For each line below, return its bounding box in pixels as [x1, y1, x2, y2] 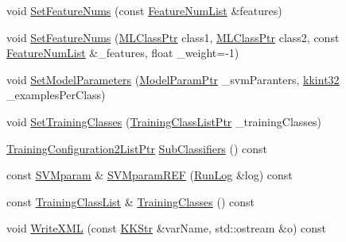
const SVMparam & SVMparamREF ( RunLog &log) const [6, 167, 293, 183]
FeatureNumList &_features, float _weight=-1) [6, 44, 239, 61]
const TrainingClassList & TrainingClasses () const [6, 193, 255, 209]
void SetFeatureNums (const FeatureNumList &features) [6, 2, 282, 18]
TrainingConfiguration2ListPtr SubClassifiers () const [6, 140, 268, 156]
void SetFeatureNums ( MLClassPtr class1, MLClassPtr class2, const [6, 29, 340, 45]
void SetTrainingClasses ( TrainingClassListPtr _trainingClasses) [6, 113, 322, 129]
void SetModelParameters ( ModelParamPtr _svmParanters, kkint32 [6, 71, 340, 87]
